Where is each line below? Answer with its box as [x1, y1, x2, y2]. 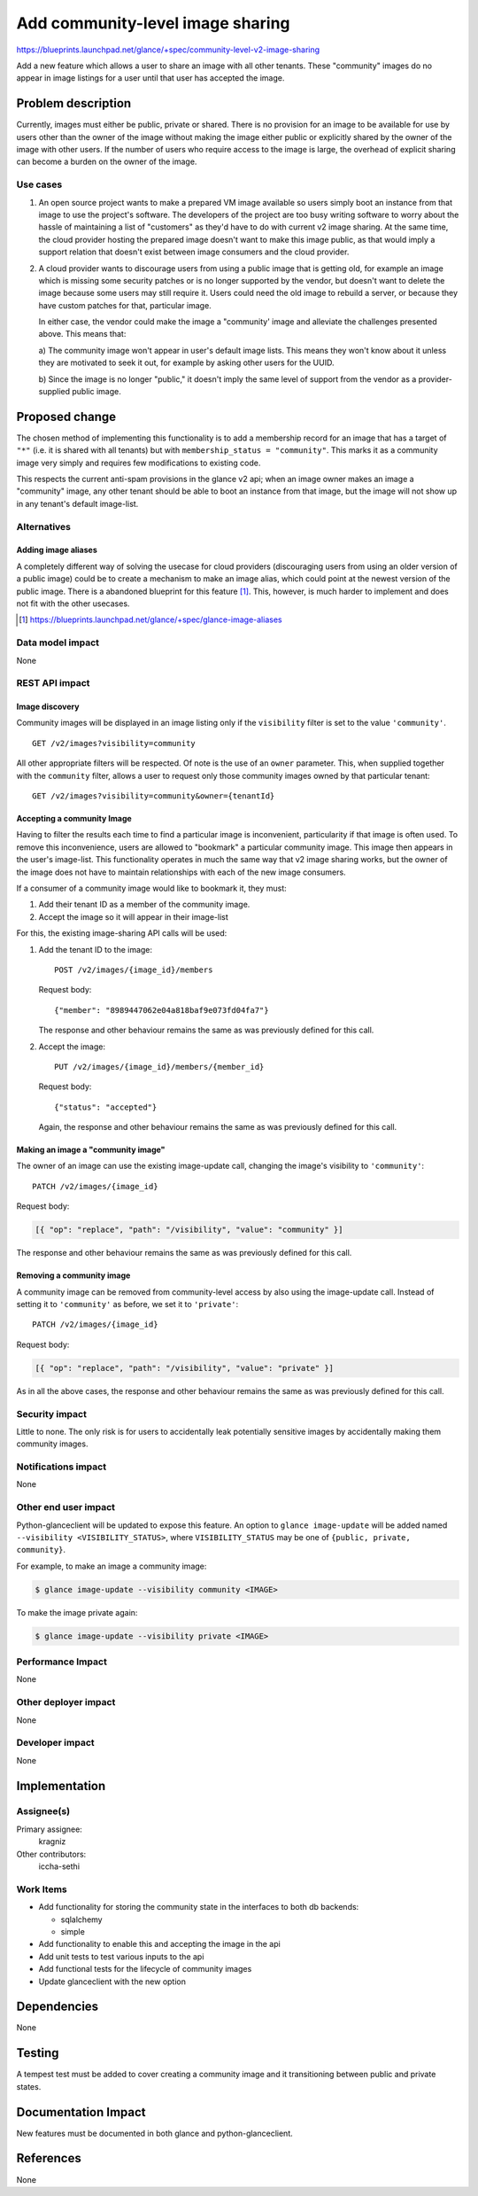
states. [16, 2081, 42, 2091]
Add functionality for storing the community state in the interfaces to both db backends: [38, 1902, 359, 1912]
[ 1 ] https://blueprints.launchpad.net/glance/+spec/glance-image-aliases [19, 614, 282, 625]
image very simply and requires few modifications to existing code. [16, 457, 261, 468]
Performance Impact [16, 1655, 108, 1668]
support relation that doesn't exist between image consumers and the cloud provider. [38, 246, 350, 257]
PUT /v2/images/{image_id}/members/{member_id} [54, 1062, 265, 1071]
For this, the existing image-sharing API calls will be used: [16, 928, 227, 938]
